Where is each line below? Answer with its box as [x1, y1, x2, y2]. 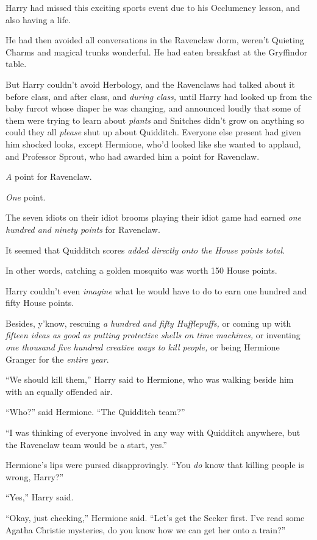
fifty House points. [5, 296, 74, 309]
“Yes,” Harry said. [5, 491, 74, 503]
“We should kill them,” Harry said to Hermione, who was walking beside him [5, 373, 294, 386]
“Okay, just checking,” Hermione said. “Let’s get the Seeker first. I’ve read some [5, 511, 305, 524]
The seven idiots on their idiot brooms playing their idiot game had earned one [5, 211, 302, 224]
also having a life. [5, 13, 71, 26]
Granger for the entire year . [5, 352, 109, 365]
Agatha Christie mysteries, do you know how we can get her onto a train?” [5, 523, 286, 536]
